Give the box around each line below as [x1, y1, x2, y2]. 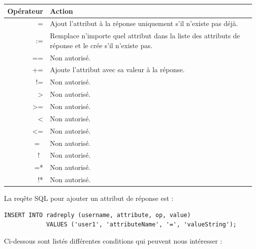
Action [50, 5, 73, 16]
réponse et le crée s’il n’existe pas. [50, 40, 153, 50]
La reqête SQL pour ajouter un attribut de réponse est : [4, 193, 174, 203]
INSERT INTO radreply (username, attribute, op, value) [4, 211, 191, 219]
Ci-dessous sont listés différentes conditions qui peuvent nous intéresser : [4, 235, 223, 246]
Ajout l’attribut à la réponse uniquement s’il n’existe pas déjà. [50, 18, 238, 28]
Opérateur [7, 5, 43, 16]
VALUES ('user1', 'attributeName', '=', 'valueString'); [46, 221, 237, 228]
